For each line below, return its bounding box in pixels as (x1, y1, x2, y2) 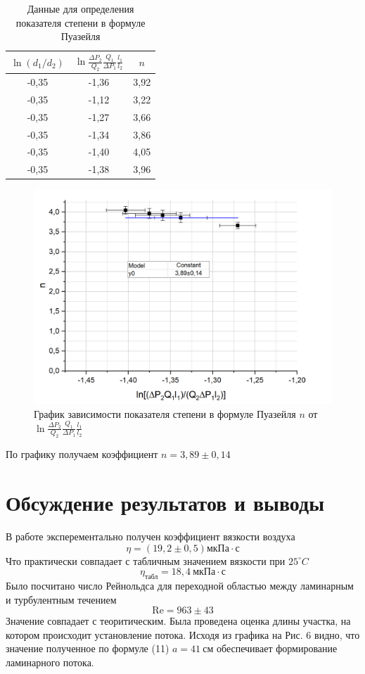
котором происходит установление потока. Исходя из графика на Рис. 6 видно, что (6, 627, 360, 642)
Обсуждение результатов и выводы (6, 488, 325, 517)
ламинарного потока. (6, 655, 94, 670)
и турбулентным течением (6, 592, 117, 606)
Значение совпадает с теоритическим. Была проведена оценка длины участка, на (6, 613, 351, 628)
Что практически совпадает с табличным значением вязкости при (6, 553, 286, 568)
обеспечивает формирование (216, 641, 338, 656)
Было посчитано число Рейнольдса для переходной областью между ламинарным (6, 578, 354, 593)
